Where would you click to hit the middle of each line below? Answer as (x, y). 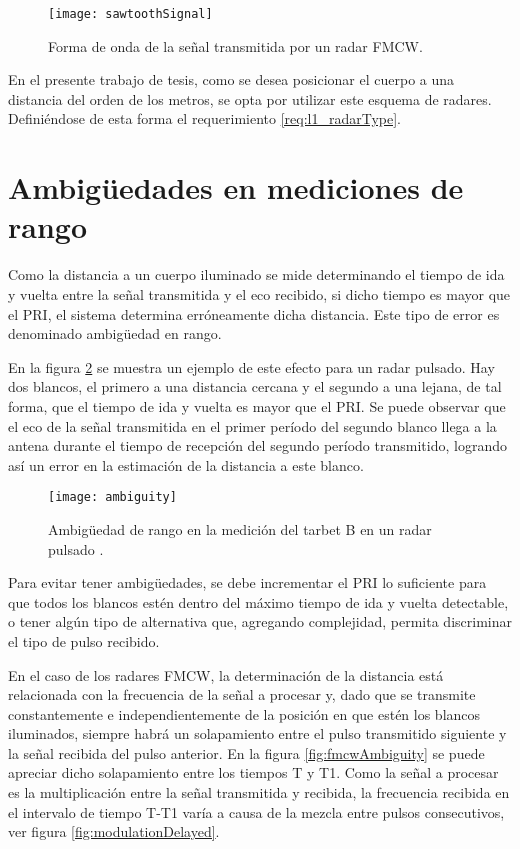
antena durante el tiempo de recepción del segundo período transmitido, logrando (257, 445)
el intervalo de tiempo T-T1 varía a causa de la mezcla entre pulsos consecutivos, (256, 811)
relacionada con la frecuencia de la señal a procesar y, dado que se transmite (242, 694)
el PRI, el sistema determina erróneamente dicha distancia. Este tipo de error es (254, 313)
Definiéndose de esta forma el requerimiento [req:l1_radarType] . (205, 118)
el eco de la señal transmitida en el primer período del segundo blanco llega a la (252, 425)
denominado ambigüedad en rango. (115, 333)
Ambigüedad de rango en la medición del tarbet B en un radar (240, 528)
